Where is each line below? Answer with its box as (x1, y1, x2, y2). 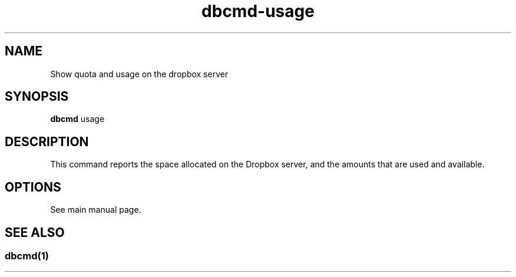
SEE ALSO (5, 225, 65, 240)
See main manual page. (50, 205, 141, 215)
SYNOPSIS (5, 89, 69, 104)
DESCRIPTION (5, 134, 89, 149)
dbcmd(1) (5, 249, 49, 262)
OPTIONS (5, 179, 61, 194)
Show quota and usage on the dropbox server (50, 68, 229, 79)
